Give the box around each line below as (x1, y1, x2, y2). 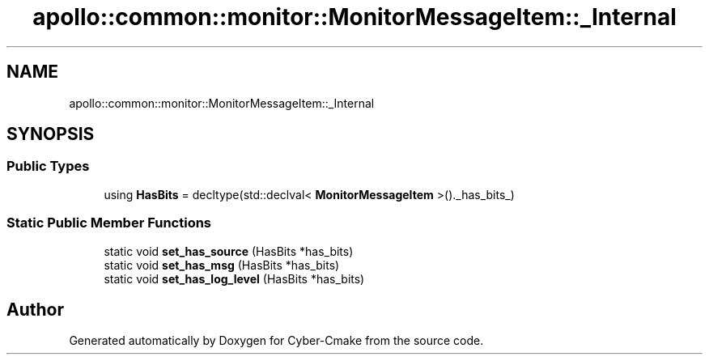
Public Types (6, 158, 90, 175)
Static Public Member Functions (6, 214, 212, 231)
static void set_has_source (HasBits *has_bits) (104, 244, 354, 258)
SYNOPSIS (6, 124, 95, 145)
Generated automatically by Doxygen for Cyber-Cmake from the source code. (69, 333, 484, 348)
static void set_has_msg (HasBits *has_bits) (104, 257, 340, 272)
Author (6, 299, 64, 320)
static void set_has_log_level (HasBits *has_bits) (104, 271, 365, 286)
